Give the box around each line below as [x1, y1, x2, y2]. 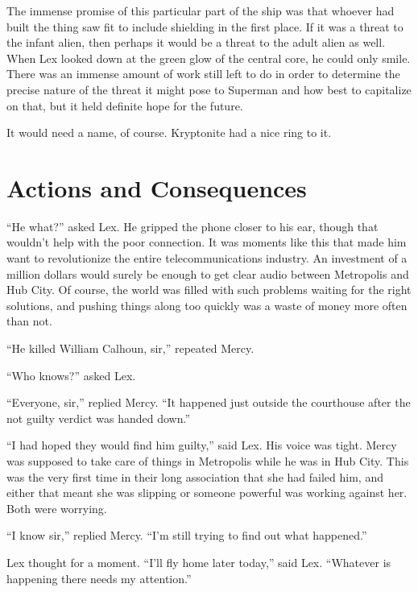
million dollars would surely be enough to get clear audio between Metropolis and [6, 265, 409, 282]
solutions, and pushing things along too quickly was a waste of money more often [6, 296, 408, 313]
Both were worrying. [6, 499, 107, 516]
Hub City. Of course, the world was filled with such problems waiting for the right [6, 281, 412, 298]
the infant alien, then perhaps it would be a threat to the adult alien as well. [6, 34, 386, 51]
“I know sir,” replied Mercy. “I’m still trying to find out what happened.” [6, 527, 367, 544]
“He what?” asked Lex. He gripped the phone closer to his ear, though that [6, 217, 379, 234]
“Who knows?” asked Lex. [6, 366, 136, 383]
